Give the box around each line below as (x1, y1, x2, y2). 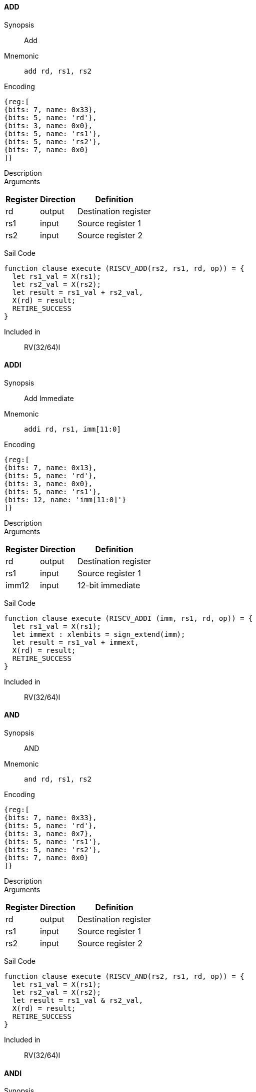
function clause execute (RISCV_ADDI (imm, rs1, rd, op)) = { (4, 614, 253, 622)
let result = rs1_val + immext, (12, 638, 139, 646)
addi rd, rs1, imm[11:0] (24, 425, 121, 433)
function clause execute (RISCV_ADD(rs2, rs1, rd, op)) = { (4, 264, 244, 272)
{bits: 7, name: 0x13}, (4, 463, 97, 472)
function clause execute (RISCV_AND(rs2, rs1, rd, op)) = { (4, 972, 244, 981)
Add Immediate (24, 394, 74, 403)
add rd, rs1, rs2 (24, 67, 91, 75)
